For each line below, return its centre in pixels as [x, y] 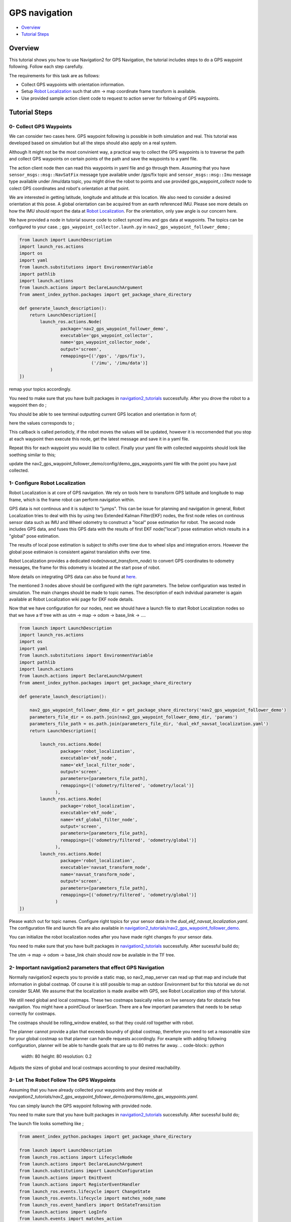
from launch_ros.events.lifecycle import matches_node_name [93, 1198]
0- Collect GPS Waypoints [40, 126]
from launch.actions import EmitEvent [66, 1178]
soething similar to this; [32, 455]
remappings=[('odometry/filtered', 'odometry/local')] [127, 785]
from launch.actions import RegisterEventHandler [80, 1185]
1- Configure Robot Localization [47, 483]
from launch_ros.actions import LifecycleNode [76, 1157]
